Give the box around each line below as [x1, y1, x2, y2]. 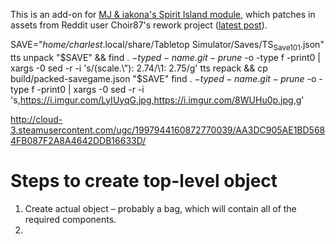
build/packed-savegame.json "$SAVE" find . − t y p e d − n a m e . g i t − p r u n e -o [10, 72, 317, 84]
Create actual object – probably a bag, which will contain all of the [24, 202, 297, 214]
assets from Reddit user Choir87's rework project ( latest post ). [10, 19, 268, 31]
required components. [24, 213, 117, 225]
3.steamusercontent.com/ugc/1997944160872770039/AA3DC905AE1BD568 [10, 124, 326, 136]
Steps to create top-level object [10, 169, 278, 192]
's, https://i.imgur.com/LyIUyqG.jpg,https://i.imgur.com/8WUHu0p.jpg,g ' [10, 94, 305, 106]
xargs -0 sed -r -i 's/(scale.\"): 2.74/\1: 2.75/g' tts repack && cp [10, 62, 268, 74]
